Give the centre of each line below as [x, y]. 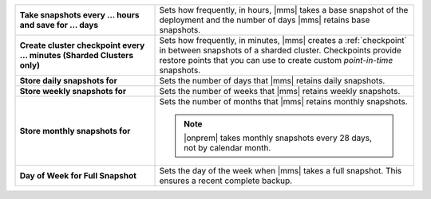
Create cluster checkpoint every [82, 45]
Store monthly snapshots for [75, 131]
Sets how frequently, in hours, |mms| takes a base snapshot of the [284, 10]
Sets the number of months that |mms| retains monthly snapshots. [284, 101]
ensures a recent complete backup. [226, 181]
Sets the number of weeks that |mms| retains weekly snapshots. [280, 91]
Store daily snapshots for [68, 81]
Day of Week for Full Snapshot [78, 176]
